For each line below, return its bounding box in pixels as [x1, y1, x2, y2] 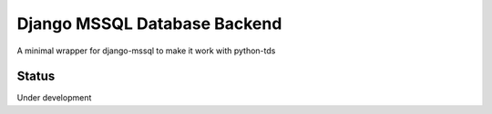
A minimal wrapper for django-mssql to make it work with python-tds [16, 45, 276, 56]
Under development [16, 92, 92, 103]
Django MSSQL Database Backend [16, 14, 282, 33]
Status [16, 69, 56, 84]
